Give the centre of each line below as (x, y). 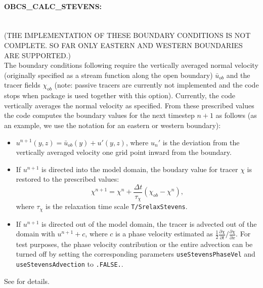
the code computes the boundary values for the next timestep (99, 115)
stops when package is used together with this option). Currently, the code (120, 95)
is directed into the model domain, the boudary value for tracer (140, 169)
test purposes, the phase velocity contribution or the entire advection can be (134, 244)
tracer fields (22, 85)
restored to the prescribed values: (68, 179)
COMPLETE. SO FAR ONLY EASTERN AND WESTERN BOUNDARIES (123, 45)
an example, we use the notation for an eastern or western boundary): (113, 125)
